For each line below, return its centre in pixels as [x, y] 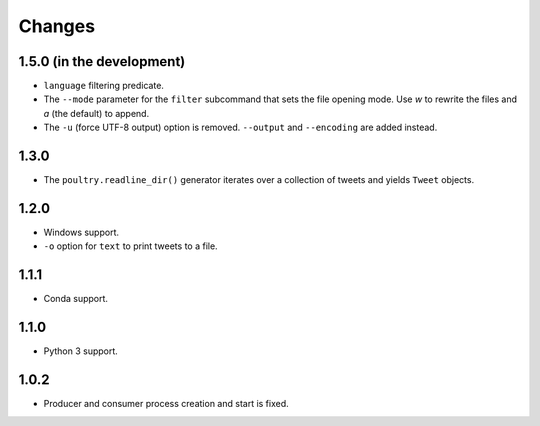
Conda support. [76, 299]
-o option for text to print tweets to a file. [131, 246]
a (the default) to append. [96, 113]
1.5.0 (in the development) [102, 61]
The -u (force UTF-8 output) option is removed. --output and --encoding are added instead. [240, 127]
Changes [56, 26]
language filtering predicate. [104, 86]
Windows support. [81, 232]
